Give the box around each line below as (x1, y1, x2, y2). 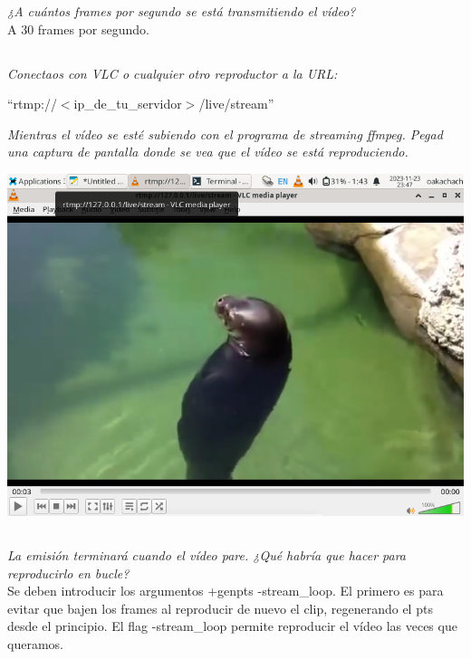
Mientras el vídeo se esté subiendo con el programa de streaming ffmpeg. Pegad (7, 124, 443, 143)
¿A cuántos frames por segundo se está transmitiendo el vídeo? (7, 2, 356, 20)
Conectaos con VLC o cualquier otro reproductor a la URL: (7, 63, 338, 82)
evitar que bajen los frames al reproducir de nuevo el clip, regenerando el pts (7, 598, 433, 617)
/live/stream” (198, 94, 274, 113)
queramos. (7, 634, 63, 653)
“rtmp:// (7, 94, 57, 113)
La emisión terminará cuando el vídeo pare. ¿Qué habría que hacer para (7, 545, 406, 564)
